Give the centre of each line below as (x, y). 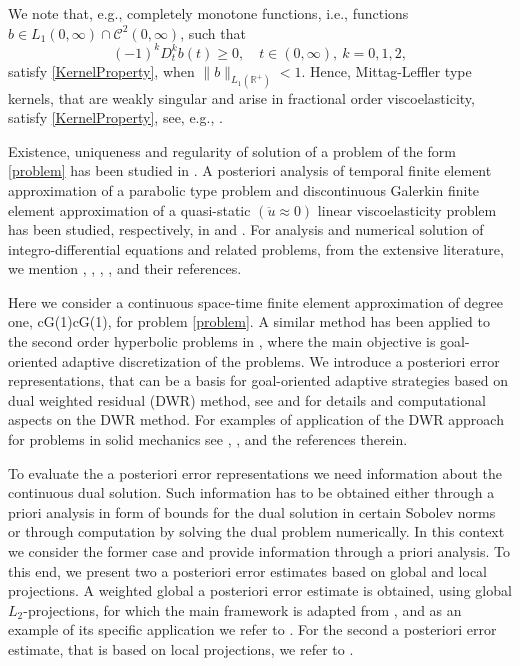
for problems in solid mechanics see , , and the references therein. (208, 439)
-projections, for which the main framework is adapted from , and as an (242, 609)
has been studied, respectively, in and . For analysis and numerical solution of (246, 229)
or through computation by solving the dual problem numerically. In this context (256, 531)
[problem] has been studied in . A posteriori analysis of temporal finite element (250, 170)
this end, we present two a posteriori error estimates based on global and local (247, 570)
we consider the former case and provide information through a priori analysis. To (259, 551)
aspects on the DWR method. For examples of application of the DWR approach (256, 419)
